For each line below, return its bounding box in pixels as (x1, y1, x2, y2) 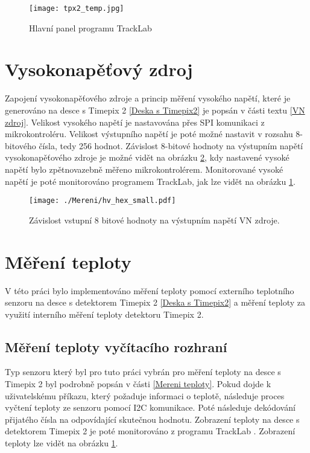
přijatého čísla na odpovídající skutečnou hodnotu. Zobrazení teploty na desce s (5, 413, 300, 425)
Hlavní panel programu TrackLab (29, 21, 152, 34)
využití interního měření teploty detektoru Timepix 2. (5, 307, 204, 320)
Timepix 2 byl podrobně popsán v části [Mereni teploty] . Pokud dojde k (5, 377, 271, 390)
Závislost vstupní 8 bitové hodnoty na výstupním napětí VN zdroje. (29, 213, 280, 226)
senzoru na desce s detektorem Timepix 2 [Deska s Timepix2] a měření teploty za (5, 296, 305, 309)
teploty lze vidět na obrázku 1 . (5, 437, 118, 449)
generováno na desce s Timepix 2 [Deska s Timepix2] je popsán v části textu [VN (5, 103, 305, 116)
